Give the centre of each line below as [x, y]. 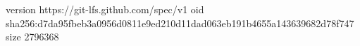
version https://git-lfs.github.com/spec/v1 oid [105, 9]
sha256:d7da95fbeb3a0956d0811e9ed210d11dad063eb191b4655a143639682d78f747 [180, 23]
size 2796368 [32, 37]
